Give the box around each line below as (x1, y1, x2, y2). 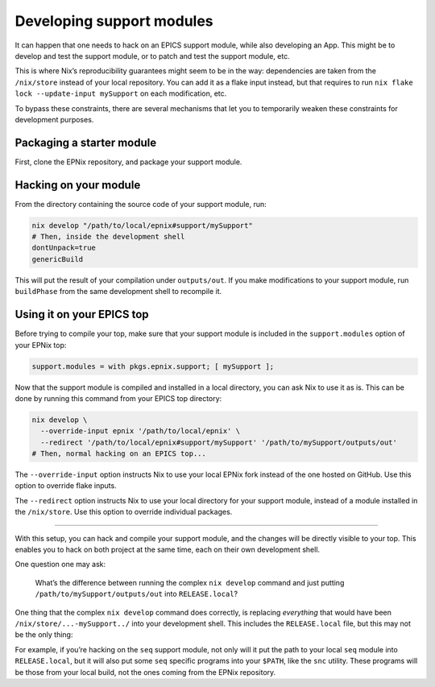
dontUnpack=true (31, 243, 97, 253)
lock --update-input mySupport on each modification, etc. (14, 89, 227, 98)
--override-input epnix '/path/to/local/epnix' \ (40, 427, 241, 436)
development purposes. (14, 114, 94, 124)
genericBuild (31, 255, 84, 263)
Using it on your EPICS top (14, 308, 149, 321)
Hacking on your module (14, 178, 141, 192)
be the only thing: (14, 630, 73, 639)
